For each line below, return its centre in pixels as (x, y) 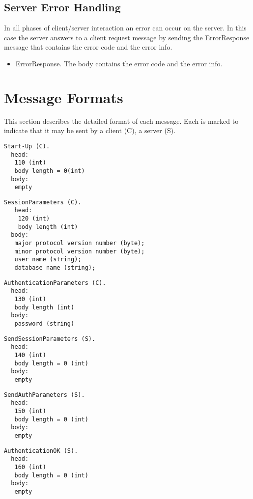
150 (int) (30, 411)
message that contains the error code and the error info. (88, 47)
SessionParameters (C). (43, 202)
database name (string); (55, 268)
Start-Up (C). (27, 146)
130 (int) (30, 299)
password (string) (44, 324)
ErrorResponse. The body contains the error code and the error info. (119, 63)
